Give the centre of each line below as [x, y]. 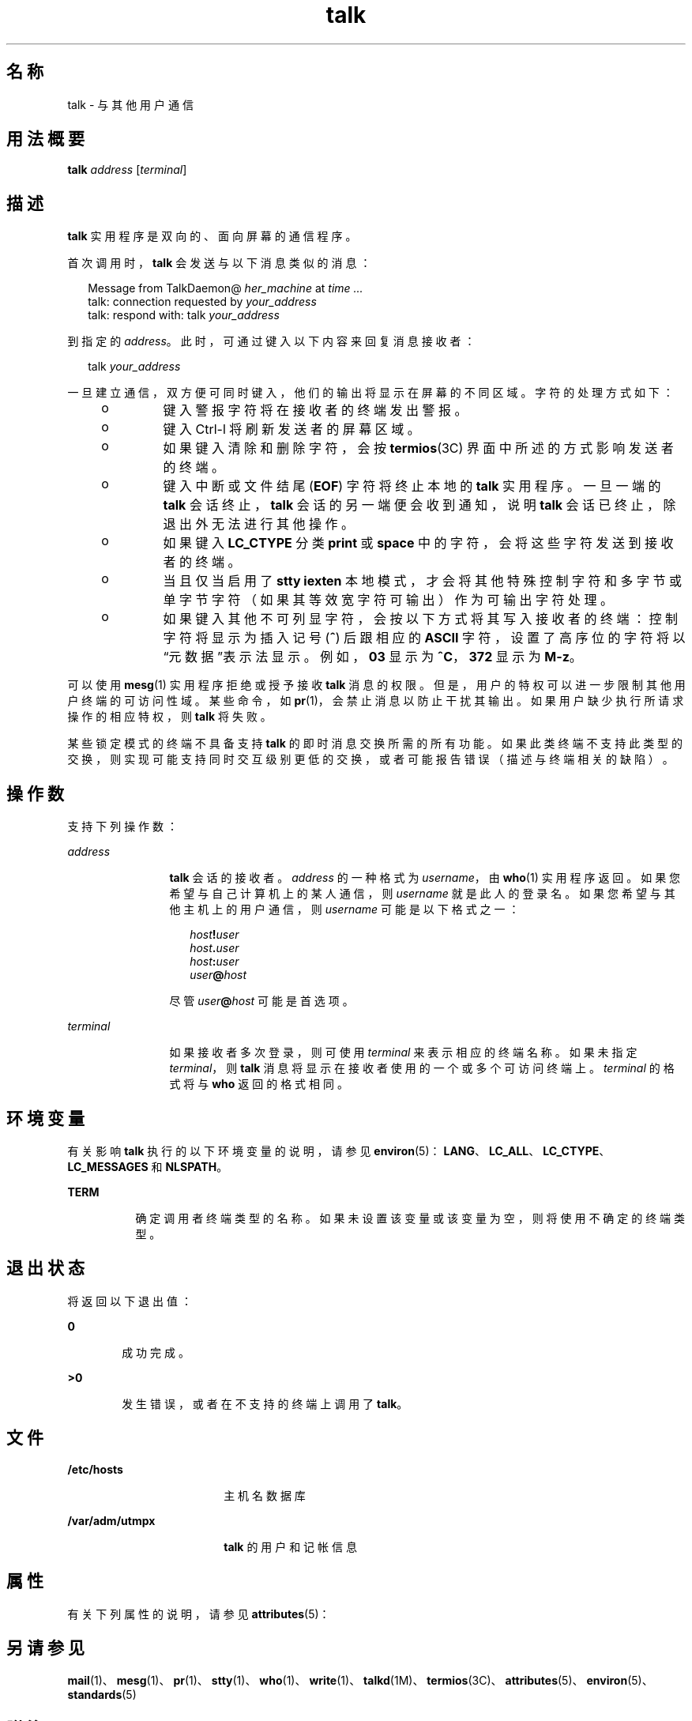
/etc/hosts [95, 1469]
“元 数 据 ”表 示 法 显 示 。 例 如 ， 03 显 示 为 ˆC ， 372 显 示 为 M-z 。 [372, 657]
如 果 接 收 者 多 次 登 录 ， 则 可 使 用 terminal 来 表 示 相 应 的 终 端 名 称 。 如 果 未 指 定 [403, 1053]
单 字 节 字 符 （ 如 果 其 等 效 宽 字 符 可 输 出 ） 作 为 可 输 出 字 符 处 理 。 [388, 600]
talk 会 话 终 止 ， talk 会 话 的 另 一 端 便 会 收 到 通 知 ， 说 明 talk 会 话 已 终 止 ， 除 [419, 505]
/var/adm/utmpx [111, 1520]
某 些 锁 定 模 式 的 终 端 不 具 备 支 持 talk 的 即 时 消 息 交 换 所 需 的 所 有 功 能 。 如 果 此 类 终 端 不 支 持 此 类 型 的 [375, 744]
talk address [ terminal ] [127, 170]
